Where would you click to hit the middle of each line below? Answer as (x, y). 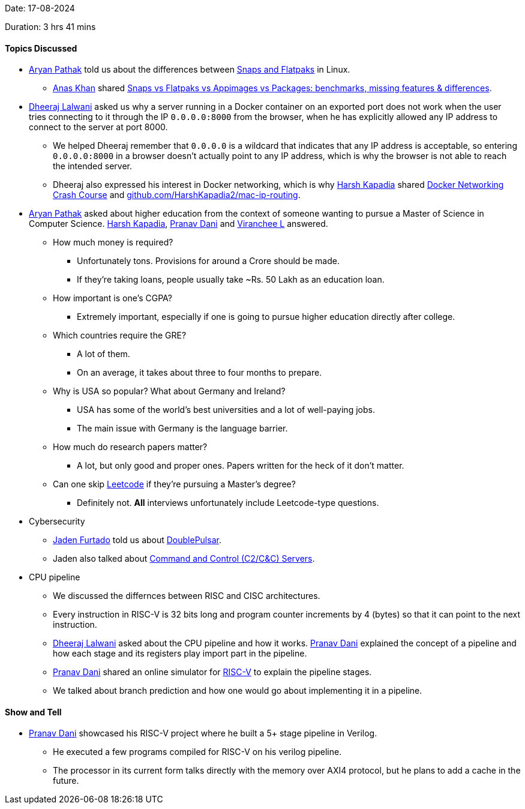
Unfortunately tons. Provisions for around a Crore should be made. (208, 261)
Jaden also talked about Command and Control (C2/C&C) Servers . (184, 559)
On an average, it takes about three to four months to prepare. (199, 373)
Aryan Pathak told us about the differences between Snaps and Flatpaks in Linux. (190, 70)
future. (66, 781)
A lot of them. (103, 354)
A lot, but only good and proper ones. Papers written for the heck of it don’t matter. (241, 466)
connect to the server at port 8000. (98, 127)
